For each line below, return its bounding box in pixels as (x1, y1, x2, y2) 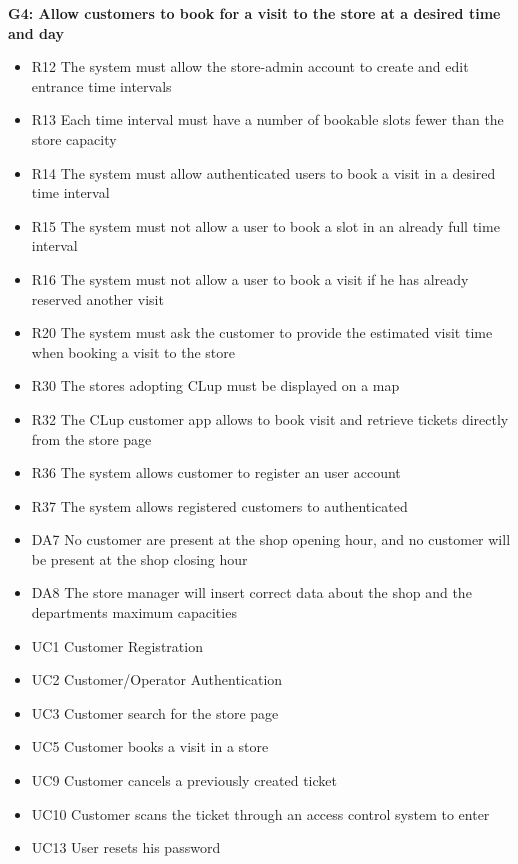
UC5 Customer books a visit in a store (31, 736, 269, 757)
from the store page (31, 428, 152, 449)
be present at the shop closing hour (31, 548, 248, 569)
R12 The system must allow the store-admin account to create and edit (31, 56, 469, 77)
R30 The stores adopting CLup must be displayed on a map (31, 375, 400, 396)
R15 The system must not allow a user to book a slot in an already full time (31, 215, 500, 236)
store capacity (31, 128, 117, 149)
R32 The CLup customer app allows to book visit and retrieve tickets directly (31, 408, 509, 429)
